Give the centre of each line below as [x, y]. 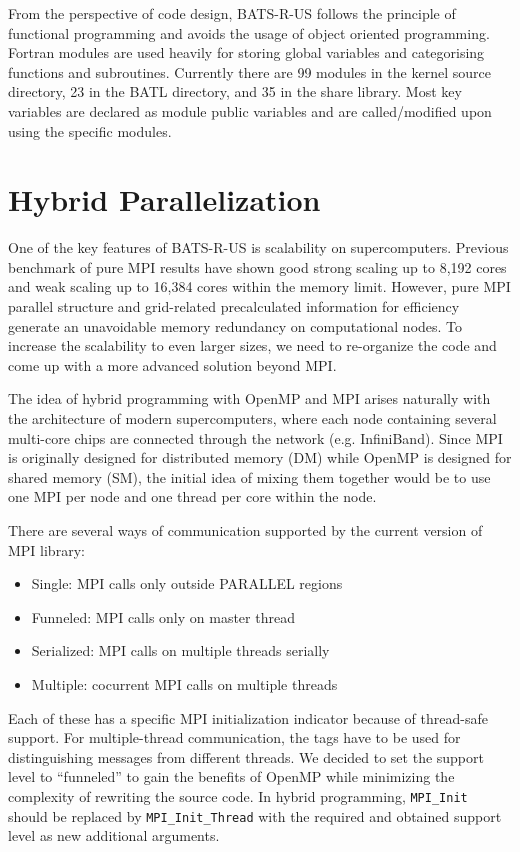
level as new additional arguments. [114, 835]
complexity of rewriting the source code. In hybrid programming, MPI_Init [238, 795]
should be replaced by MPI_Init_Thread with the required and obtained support [255, 815]
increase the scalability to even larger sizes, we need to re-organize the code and [252, 345]
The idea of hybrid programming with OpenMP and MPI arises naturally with [249, 398]
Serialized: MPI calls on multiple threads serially [180, 650]
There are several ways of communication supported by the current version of [245, 530]
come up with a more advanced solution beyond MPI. [172, 364]
